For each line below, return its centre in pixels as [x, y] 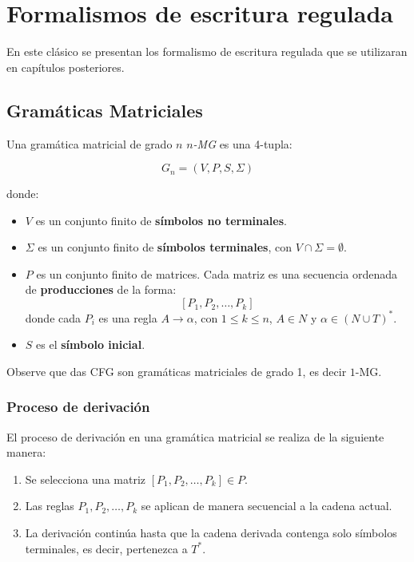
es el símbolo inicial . [91, 344]
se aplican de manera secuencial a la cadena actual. [267, 506]
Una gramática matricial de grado [90, 143]
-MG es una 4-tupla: [243, 143]
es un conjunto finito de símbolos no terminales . [161, 220]
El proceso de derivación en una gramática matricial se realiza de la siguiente [195, 436]
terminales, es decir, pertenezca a [106, 548]
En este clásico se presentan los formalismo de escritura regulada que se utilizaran [207, 51]
